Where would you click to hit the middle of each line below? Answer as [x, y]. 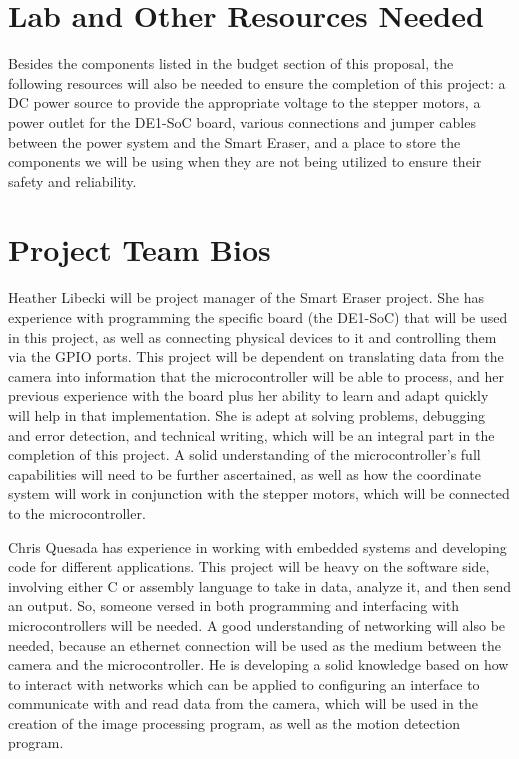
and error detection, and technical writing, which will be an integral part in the [251, 434]
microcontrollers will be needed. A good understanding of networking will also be [257, 624]
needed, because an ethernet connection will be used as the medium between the [254, 644]
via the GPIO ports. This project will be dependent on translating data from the [256, 356]
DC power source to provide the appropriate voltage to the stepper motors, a [244, 102]
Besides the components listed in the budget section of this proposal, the [231, 63]
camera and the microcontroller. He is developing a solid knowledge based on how [258, 664]
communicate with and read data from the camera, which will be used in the [243, 703]
